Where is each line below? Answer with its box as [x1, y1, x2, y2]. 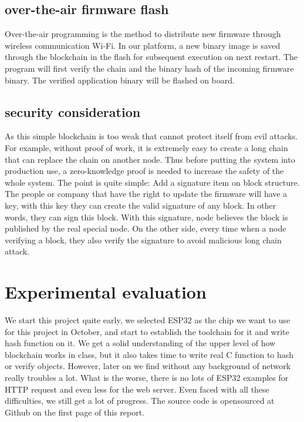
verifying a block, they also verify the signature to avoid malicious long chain [5, 233, 282, 246]
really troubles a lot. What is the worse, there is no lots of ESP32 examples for [5, 371, 289, 383]
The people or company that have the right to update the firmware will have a [5, 187, 288, 200]
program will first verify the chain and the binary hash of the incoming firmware [5, 62, 294, 74]
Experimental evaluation [5, 280, 207, 304]
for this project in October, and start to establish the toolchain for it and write [5, 325, 289, 337]
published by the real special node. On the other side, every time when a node [5, 222, 286, 235]
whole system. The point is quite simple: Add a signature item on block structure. [5, 176, 300, 188]
